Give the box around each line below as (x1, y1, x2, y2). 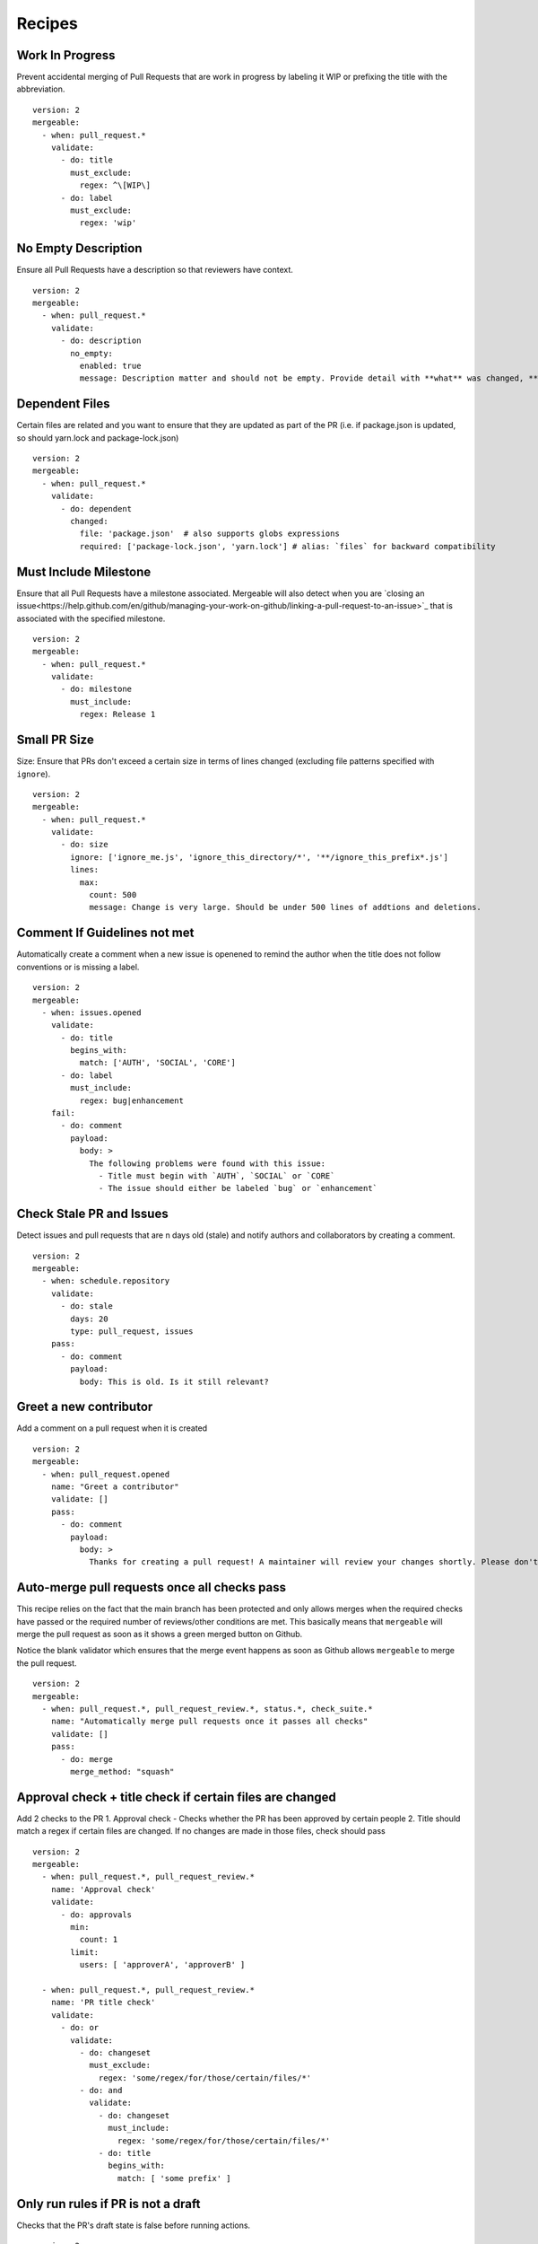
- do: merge (60, 1754, 114, 1764)
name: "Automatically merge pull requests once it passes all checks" (50, 1716, 369, 1727)
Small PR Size (16, 732, 94, 748)
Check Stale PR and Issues (16, 1206, 169, 1222)
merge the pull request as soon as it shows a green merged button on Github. (16, 1629, 303, 1640)
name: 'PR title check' (50, 1997, 156, 2008)
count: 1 (79, 1934, 118, 1945)
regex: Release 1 (79, 709, 156, 720)
